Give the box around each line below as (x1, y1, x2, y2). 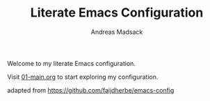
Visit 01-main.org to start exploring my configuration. (7, 73, 159, 81)
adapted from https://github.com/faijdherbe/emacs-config (7, 86, 175, 94)
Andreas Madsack (90, 28, 143, 36)
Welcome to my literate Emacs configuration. (7, 59, 136, 67)
